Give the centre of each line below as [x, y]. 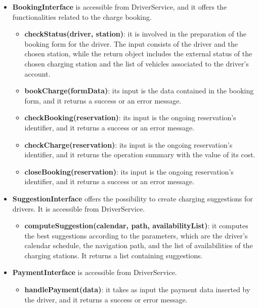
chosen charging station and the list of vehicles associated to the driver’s [137, 63]
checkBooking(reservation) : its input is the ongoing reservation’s [130, 117]
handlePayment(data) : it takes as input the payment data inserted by [137, 289]
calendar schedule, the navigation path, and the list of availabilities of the [139, 245]
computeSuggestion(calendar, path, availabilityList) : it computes [136, 226]
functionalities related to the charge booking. [82, 16]
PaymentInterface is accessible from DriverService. [95, 272]
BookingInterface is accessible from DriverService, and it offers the [120, 7]
